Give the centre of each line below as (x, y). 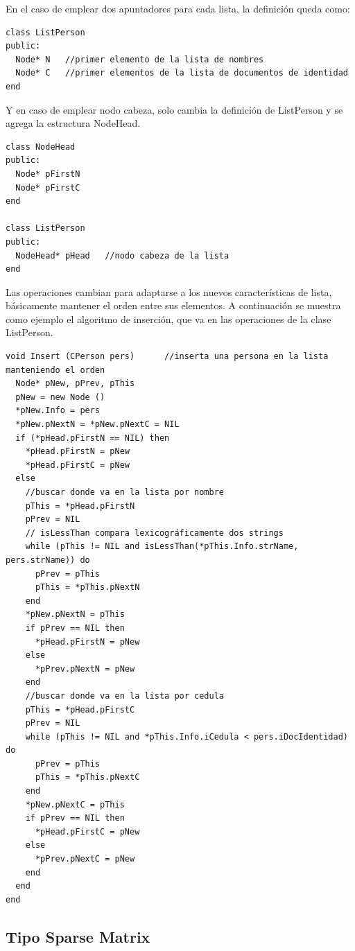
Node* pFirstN (48, 174)
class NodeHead (41, 147)
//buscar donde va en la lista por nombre (124, 492)
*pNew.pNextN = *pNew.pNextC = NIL (97, 425)
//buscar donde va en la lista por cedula (124, 696)
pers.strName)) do (48, 560)
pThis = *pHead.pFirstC (80, 709)
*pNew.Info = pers (58, 411)
